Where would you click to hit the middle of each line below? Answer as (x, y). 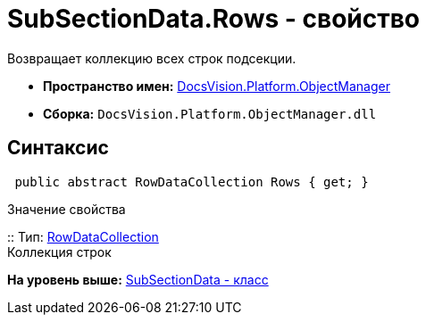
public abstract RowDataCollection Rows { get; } (192, 182)
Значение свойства (67, 209)
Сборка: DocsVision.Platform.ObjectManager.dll (210, 113)
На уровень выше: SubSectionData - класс (138, 279)
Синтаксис (58, 148)
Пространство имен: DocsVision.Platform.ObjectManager (217, 86)
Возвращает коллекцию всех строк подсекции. (152, 58)
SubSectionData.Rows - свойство (214, 19)
